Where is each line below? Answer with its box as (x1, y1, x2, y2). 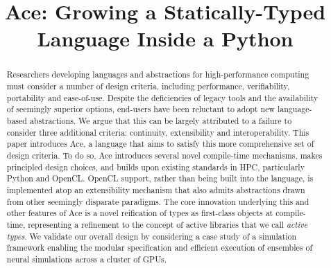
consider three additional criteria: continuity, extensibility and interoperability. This (6, 126, 309, 138)
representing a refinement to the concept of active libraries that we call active (28, 218, 308, 230)
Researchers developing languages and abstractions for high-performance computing (6, 69, 309, 80)
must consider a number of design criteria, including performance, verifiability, (6, 80, 290, 92)
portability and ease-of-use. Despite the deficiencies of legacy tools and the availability (6, 91, 319, 103)
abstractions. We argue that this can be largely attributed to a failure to (29, 114, 292, 126)
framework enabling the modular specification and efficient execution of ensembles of (6, 242, 313, 253)
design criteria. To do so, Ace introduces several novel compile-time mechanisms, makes (6, 149, 323, 161)
